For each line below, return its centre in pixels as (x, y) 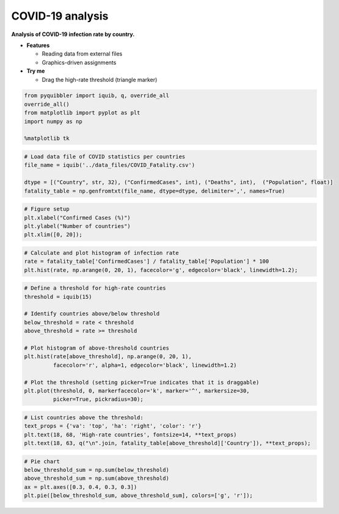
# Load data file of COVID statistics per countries (105, 157)
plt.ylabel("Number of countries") (77, 226)
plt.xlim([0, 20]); (53, 235)
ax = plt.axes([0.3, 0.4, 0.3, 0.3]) (81, 487)
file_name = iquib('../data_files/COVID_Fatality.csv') (110, 165)
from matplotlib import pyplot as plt (82, 113)
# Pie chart (42, 461)
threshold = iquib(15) (58, 297)
